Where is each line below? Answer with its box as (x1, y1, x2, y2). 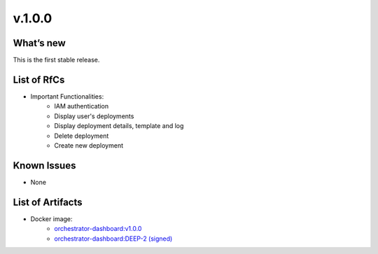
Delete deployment (54, 132, 109, 140)
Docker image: (30, 214, 73, 223)
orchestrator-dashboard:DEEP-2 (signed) (54, 234, 173, 243)
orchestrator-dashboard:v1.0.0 (54, 225, 142, 233)
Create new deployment (54, 141, 124, 150)
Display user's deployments (54, 112, 134, 120)
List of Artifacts (13, 196, 83, 208)
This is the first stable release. (13, 56, 100, 64)
